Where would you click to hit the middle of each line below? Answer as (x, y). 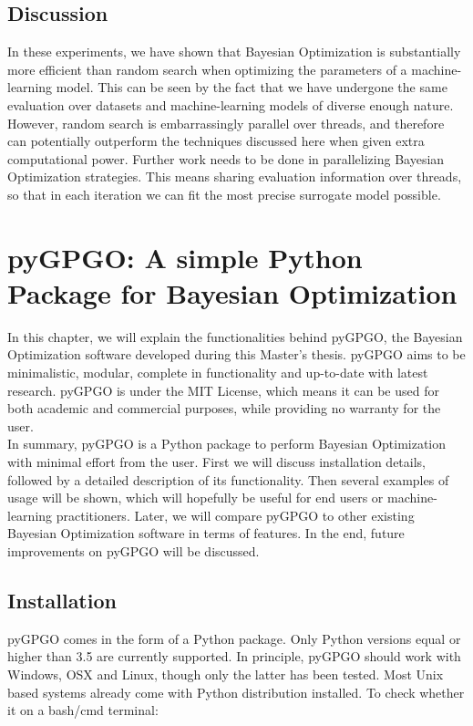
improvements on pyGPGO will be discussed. (134, 550)
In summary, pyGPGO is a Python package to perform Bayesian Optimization (227, 444)
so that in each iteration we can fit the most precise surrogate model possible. (224, 194)
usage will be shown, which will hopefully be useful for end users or (195, 498)
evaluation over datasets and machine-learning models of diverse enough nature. (231, 104)
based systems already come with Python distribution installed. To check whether (236, 692)
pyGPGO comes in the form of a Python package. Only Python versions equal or (234, 638)
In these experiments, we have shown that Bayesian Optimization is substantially (234, 52)
